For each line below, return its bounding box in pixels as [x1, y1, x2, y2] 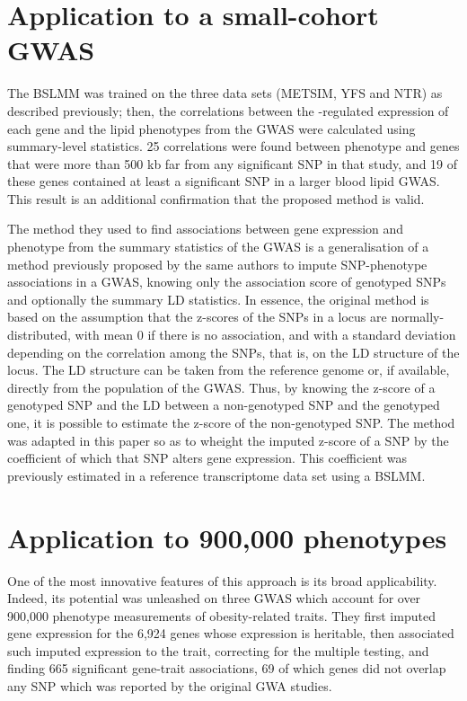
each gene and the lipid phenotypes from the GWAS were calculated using [7, 119, 416, 138]
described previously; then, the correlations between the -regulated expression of [7, 101, 449, 120]
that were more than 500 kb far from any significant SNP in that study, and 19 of [7, 154, 458, 173]
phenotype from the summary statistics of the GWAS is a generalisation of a [7, 237, 429, 256]
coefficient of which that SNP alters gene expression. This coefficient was [7, 448, 408, 467]
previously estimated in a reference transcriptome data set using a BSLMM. [7, 466, 426, 484]
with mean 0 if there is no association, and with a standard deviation [75, 325, 456, 344]
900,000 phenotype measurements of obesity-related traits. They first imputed [7, 606, 436, 625]
